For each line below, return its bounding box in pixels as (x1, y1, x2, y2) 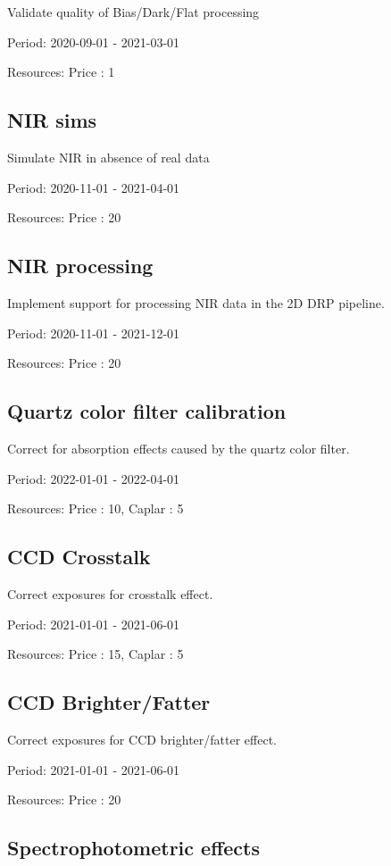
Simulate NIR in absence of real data (7, 147, 210, 166)
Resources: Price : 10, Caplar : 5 (7, 499, 184, 518)
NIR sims (7, 106, 97, 134)
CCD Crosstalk (7, 543, 151, 570)
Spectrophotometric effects (7, 834, 260, 862)
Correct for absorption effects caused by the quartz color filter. (7, 438, 350, 457)
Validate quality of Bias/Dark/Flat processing (7, 3, 260, 21)
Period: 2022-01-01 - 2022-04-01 (7, 469, 180, 487)
